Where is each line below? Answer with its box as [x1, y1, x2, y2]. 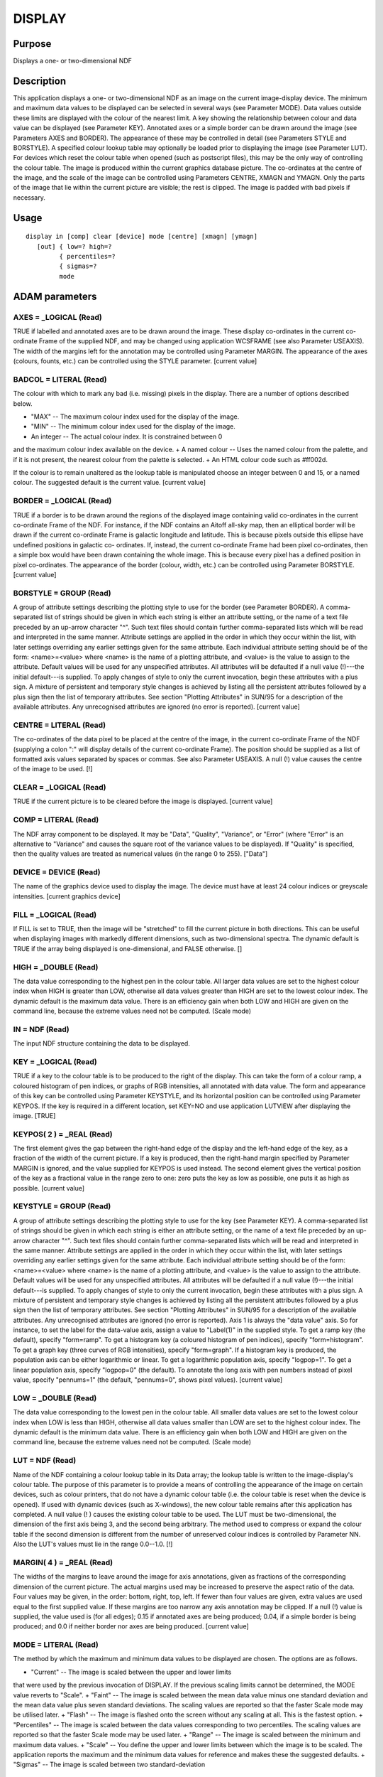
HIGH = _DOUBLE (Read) [13, 962, 99, 972]
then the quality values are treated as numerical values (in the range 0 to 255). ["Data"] [13, 849, 268, 858]
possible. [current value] [13, 1183, 85, 1192]
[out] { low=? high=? [36, 242, 112, 250]
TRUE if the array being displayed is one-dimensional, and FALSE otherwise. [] [13, 944, 243, 952]
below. [13, 399, 33, 408]
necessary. [13, 193, 46, 202]
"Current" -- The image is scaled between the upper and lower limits [30, 1668, 232, 1676]
